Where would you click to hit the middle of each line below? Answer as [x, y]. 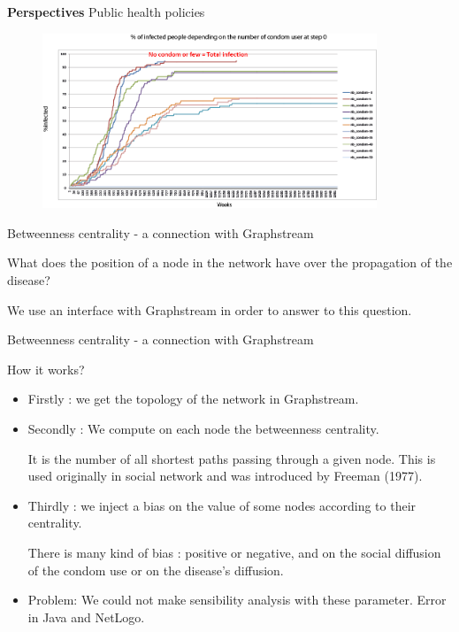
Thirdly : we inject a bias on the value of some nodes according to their [222, 505]
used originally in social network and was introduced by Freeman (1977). [225, 476]
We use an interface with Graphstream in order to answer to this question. [210, 309]
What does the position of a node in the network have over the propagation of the [230, 262]
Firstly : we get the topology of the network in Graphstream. [193, 399]
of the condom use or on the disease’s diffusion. [156, 570]
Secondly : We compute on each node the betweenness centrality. [203, 429]
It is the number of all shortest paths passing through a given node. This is [232, 458]
